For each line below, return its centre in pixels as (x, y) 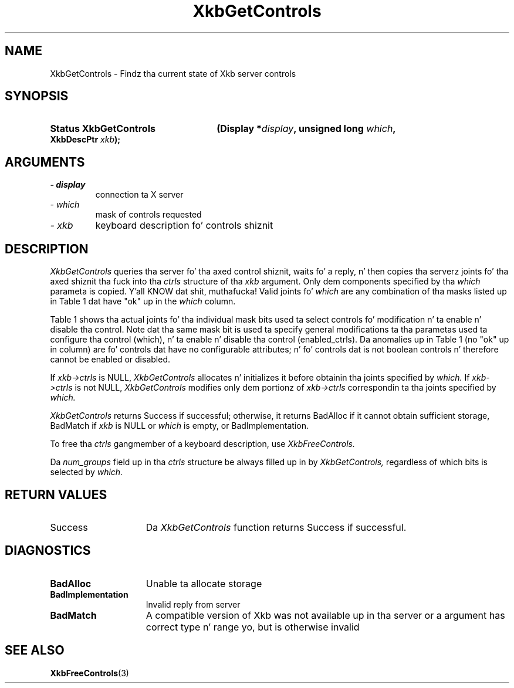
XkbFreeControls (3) (89, 673)
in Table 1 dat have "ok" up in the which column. (143, 301)
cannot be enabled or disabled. (110, 360)
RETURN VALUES (56, 494)
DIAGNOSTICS (48, 551)
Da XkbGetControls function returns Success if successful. (276, 527)
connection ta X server (139, 195)
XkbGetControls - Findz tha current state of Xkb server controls (173, 73)
